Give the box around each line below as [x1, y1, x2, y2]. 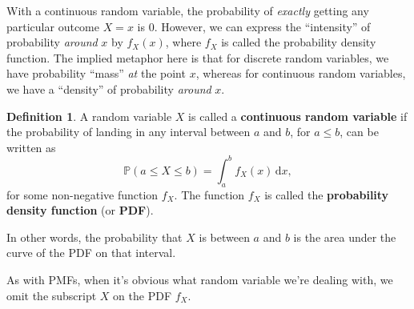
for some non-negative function [6, 186, 159, 203]
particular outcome [6, 18, 99, 34]
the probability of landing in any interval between [6, 123, 251, 140]
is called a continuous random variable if [188, 107, 408, 124]
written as [6, 138, 56, 155]
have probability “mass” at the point [6, 65, 186, 82]
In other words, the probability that [6, 228, 183, 245]
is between [199, 228, 250, 245]
